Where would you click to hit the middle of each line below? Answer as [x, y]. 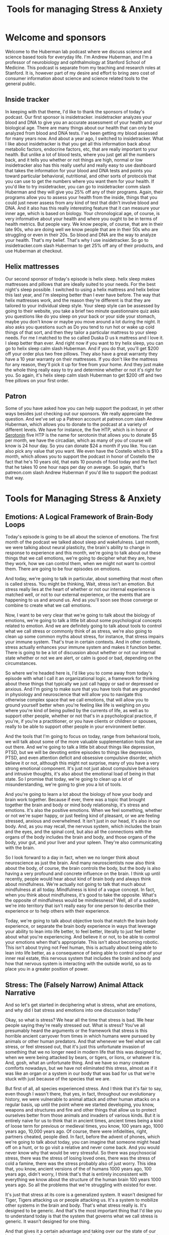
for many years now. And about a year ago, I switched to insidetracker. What [84, 138]
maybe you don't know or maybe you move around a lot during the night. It [83, 321]
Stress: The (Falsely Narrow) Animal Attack [74, 985]
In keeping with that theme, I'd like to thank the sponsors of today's [75, 111]
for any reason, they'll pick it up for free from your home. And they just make [84, 364]
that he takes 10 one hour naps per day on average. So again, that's [75, 467]
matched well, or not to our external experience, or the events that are [78, 595]
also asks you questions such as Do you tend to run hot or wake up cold [80, 327]
